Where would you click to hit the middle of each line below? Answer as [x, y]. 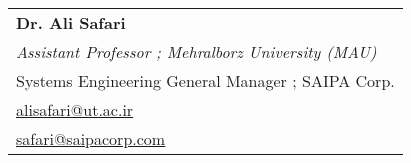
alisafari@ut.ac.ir [75, 109]
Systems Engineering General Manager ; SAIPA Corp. [205, 80]
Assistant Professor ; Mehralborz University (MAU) [196, 51]
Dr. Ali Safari [71, 22]
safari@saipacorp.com [91, 138]
